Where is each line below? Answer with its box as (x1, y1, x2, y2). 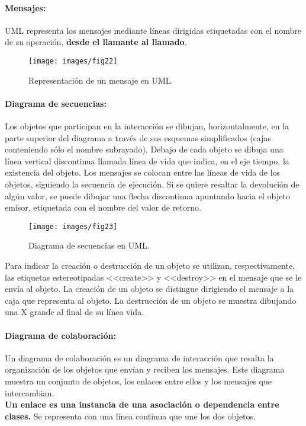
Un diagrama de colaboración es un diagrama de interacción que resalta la (5, 351, 274, 364)
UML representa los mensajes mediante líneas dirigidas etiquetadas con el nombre (5, 24, 301, 36)
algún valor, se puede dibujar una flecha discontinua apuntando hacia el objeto (5, 189, 290, 202)
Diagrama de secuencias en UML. (28, 239, 150, 252)
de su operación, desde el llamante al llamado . (5, 36, 187, 48)
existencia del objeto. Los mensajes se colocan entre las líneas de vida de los (5, 166, 281, 179)
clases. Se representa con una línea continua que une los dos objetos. (5, 409, 256, 422)
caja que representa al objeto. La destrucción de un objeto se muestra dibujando (5, 294, 297, 306)
